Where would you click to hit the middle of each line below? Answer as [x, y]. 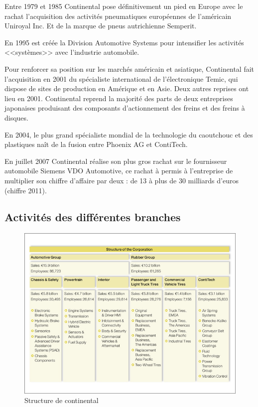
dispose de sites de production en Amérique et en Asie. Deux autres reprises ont [127, 88]
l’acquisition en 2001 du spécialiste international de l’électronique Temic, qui [121, 78]
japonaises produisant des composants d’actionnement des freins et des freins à [125, 108]
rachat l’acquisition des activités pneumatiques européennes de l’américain [118, 16]
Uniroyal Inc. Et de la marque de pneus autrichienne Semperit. [101, 26]
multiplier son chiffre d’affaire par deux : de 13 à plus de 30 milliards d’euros [122, 180]
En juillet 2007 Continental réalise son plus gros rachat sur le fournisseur [116, 161]
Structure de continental [62, 400]
